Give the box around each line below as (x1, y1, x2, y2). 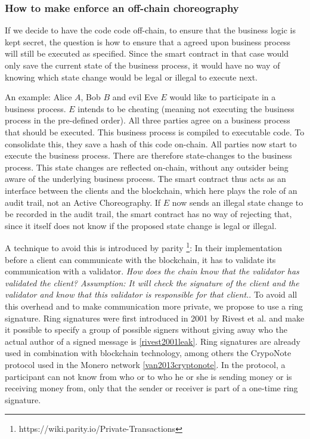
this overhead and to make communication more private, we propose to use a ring (5, 299, 303, 312)
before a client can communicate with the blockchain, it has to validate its (5, 253, 276, 265)
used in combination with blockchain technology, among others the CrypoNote (5, 347, 292, 359)
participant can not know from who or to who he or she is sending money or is (5, 370, 292, 382)
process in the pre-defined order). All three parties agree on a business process (5, 114, 290, 126)
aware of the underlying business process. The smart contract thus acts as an (5, 172, 286, 185)
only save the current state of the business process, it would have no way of (5, 59, 280, 71)
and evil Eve (112, 91, 158, 103)
